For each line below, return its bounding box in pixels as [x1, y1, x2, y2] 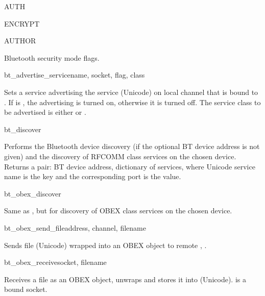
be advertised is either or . [4, 107, 86, 117]
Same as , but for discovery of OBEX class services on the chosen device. [4, 205, 232, 216]
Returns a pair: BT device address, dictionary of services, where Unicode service [4, 161, 255, 171]
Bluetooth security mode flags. [4, 52, 100, 63]
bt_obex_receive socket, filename [4, 257, 107, 267]
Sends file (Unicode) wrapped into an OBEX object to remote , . [4, 239, 207, 250]
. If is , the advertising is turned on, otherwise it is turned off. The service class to [4, 96, 261, 107]
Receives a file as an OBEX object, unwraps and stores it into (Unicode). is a [4, 274, 246, 284]
